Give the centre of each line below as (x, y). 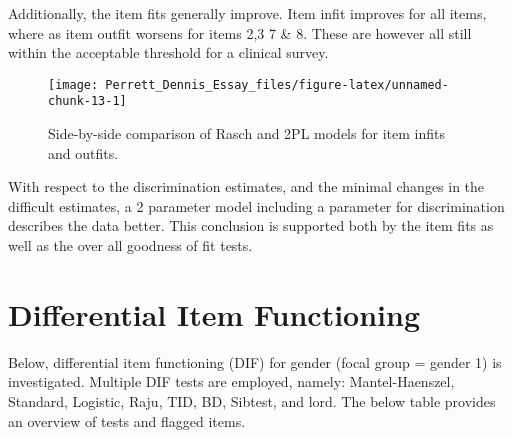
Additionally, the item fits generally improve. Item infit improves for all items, (247, 13)
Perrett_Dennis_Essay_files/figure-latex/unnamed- (277, 84)
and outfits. (83, 152)
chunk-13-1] (87, 101)
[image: (73, 84)
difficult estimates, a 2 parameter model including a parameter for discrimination (256, 205)
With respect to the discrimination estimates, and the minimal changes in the (246, 186)
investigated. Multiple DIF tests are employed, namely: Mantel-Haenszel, (231, 381)
